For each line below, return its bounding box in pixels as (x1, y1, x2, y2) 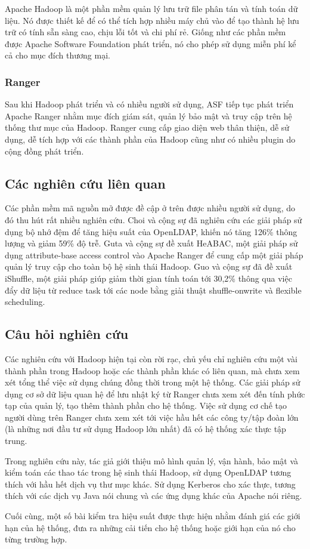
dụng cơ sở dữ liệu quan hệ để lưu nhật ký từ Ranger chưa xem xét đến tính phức (5, 387, 305, 400)
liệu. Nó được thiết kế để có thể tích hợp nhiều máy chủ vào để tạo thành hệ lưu (5, 14, 299, 26)
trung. (5, 434, 27, 447)
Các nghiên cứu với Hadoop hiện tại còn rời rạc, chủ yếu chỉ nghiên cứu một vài (5, 352, 297, 365)
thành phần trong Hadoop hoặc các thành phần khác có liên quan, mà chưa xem (5, 364, 300, 377)
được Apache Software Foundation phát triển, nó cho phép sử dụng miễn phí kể (5, 37, 296, 50)
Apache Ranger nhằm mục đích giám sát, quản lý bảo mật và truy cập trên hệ (5, 109, 292, 122)
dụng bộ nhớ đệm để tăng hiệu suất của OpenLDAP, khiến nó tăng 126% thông (5, 225, 297, 238)
